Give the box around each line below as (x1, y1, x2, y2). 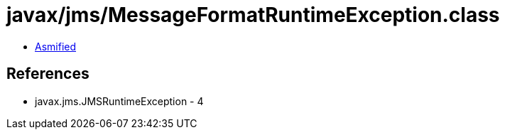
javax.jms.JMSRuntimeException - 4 (35, 94, 204, 107)
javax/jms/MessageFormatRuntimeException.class (6, 3, 500, 27)
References (6, 65, 89, 83)
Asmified (35, 40, 77, 53)
